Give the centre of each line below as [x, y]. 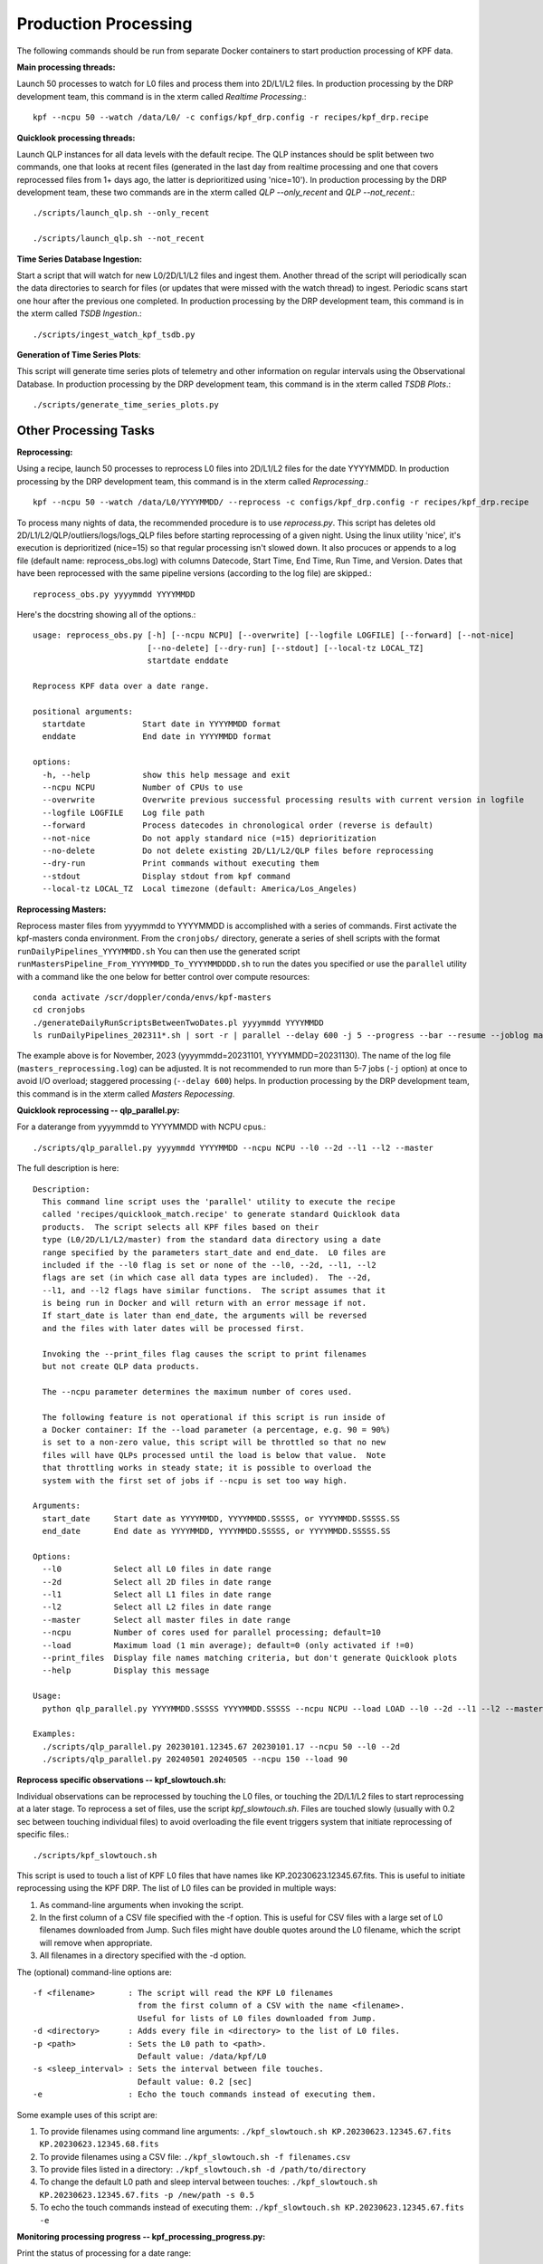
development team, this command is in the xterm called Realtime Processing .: [162, 96]
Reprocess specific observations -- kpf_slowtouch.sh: [121, 1780]
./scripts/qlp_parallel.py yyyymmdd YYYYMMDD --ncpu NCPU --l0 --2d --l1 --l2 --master [233, 1147]
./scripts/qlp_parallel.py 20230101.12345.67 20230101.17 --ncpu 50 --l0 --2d [221, 1746]
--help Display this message [126, 1670]
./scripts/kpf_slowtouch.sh [95, 1855]
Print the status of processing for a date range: [104, 2253]
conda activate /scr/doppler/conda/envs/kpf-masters [152, 997]
